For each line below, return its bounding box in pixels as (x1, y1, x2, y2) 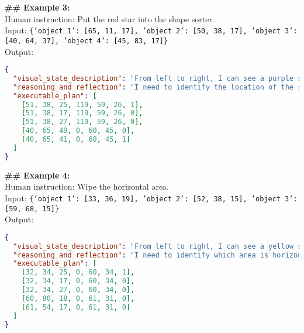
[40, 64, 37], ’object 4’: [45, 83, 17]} (5, 36, 168, 45)
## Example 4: (5, 169, 70, 181)
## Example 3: (5, 1, 70, 13)
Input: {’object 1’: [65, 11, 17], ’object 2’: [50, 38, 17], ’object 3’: (5, 24, 298, 36)
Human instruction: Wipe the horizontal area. (5, 180, 170, 193)
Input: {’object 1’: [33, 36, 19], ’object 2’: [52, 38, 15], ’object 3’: (5, 191, 298, 204)
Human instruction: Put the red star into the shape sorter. (5, 12, 215, 25)
